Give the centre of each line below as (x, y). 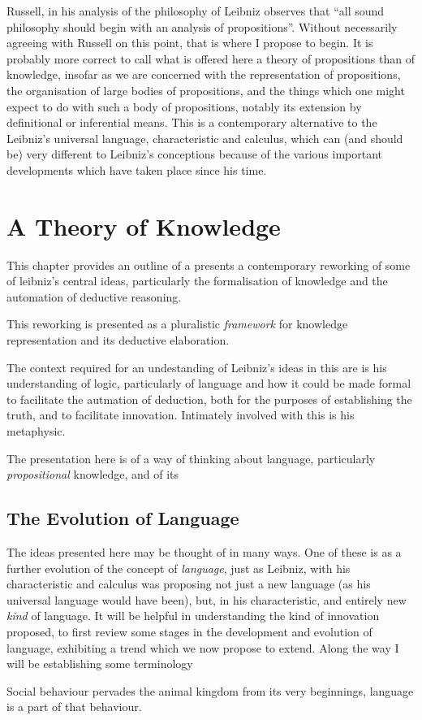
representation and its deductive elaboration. (118, 340)
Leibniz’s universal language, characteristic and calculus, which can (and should (205, 138)
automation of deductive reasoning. (94, 296)
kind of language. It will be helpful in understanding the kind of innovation (193, 616)
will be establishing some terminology (100, 664)
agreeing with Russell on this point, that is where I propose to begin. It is (190, 43)
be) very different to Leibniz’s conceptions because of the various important (195, 154)
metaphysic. (36, 431)
